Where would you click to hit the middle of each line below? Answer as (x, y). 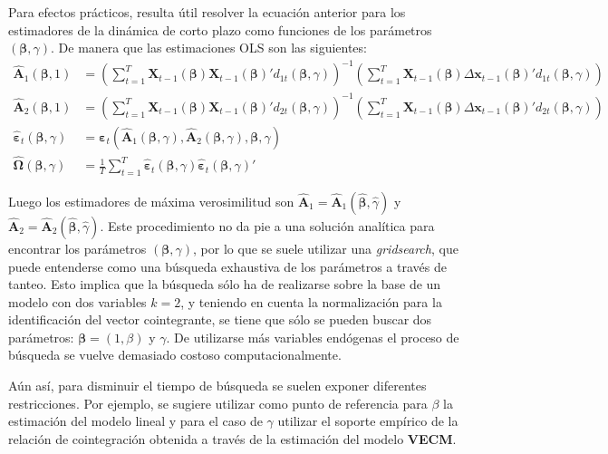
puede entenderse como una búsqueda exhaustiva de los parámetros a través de (227, 266)
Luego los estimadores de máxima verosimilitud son (151, 201)
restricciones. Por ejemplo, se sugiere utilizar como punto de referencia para (218, 403)
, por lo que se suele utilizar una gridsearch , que (326, 248)
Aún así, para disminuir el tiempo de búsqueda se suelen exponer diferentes (217, 386)
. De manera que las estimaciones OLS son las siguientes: (209, 48)
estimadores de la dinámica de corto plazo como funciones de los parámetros (220, 29)
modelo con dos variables (77, 301)
